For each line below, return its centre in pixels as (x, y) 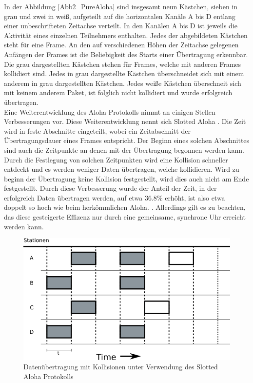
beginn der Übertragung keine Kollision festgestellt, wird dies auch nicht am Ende (126, 178)
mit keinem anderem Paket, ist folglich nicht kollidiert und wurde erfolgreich (118, 92)
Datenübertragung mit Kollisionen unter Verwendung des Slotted (121, 367)
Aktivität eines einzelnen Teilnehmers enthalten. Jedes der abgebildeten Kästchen (126, 35)
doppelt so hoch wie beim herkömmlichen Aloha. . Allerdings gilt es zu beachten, (125, 207)
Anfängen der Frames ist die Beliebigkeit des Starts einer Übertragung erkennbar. (126, 54)
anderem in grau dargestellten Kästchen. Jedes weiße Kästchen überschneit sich (123, 83)
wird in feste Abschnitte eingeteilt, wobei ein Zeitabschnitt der (97, 131)
